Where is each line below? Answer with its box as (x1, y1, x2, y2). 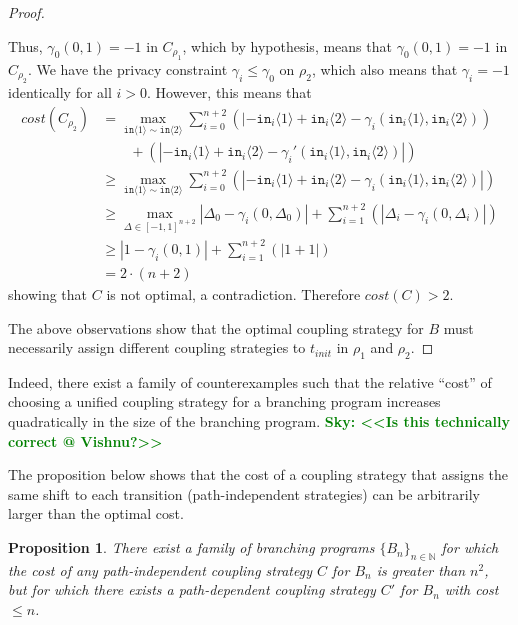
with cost (444, 579, 499, 600)
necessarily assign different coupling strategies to (8, 337, 306, 358)
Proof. (8, 2, 45, 22)
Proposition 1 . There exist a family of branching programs (8, 537, 375, 558)
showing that (8, 283, 88, 304)
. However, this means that (147, 82, 312, 103)
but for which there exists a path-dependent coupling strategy (8, 579, 376, 600)
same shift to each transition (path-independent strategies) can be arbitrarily (8, 483, 480, 504)
